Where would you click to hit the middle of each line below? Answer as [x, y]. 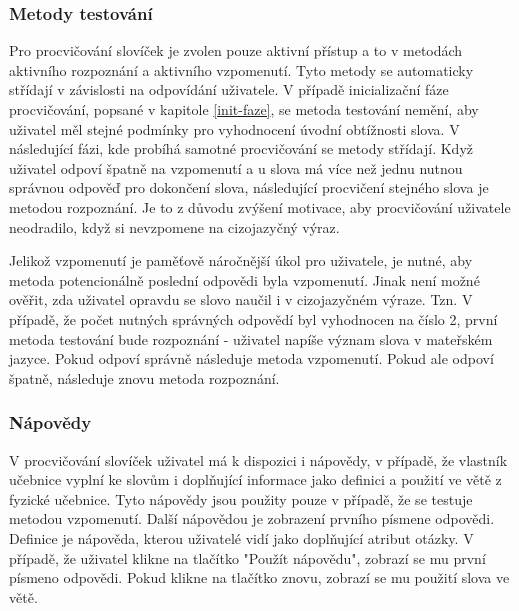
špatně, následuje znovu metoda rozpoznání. [144, 377]
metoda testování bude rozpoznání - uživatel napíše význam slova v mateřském [251, 338]
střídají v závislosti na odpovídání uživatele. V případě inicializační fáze [229, 89]
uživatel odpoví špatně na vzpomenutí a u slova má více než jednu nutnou [236, 167]
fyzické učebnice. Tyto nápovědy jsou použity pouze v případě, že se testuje [241, 498]
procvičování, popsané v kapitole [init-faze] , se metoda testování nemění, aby [244, 109]
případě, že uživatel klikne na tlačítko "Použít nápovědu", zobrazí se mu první [247, 557]
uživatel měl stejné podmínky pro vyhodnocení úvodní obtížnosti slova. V [234, 128]
